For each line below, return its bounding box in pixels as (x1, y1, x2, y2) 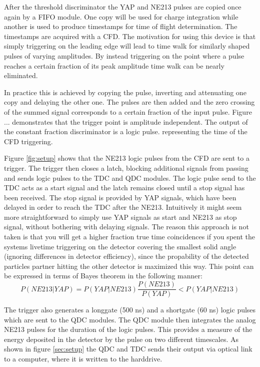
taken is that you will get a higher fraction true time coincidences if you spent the (4, 231, 255, 242)
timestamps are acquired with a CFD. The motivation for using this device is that (4, 31, 256, 41)
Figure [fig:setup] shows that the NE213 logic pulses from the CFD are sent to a (4, 153, 249, 163)
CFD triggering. (4, 136, 53, 146)
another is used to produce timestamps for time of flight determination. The (4, 21, 237, 32)
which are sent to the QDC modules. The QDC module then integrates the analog (4, 314, 256, 324)
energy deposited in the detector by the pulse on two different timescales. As (4, 333, 239, 344)
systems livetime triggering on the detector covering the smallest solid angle (4, 241, 236, 251)
